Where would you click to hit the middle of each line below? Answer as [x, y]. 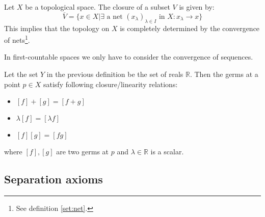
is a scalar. [167, 152]
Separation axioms [54, 179]
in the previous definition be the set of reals [115, 74]
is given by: [197, 7]
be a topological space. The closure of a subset [98, 7]
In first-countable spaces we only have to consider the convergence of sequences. [129, 57]
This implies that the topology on [57, 28]
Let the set [21, 74]
